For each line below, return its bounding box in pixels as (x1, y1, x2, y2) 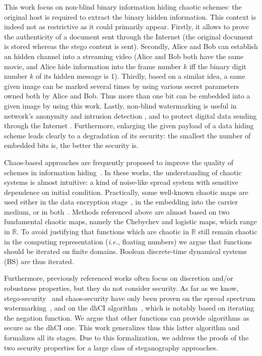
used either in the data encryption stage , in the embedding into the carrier (4, 196, 238, 207)
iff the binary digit (189, 61, 246, 71)
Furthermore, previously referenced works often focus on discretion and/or (4, 273, 234, 283)
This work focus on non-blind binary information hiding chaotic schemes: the (4, 2, 242, 12)
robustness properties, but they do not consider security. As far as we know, (4, 283, 239, 293)
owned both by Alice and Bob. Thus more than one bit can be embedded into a (4, 90, 250, 101)
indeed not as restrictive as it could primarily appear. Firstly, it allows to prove (4, 21, 249, 32)
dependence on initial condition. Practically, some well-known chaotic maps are (4, 186, 248, 197)
